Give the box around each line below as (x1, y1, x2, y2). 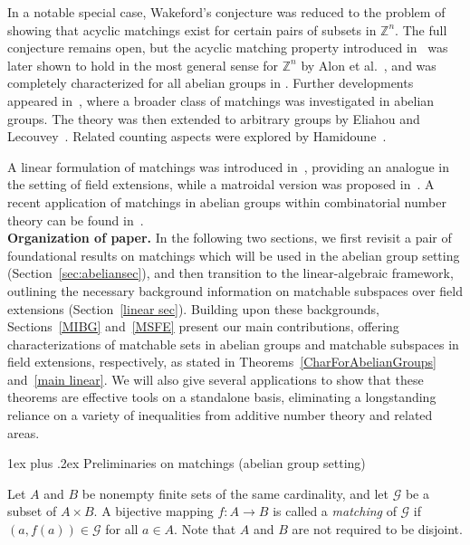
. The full (395, 20, 447, 39)
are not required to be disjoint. (292, 520, 463, 539)
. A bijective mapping (93, 502, 214, 521)
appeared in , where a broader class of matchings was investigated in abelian (7, 91, 435, 110)
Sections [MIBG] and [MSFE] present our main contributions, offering (7, 317, 399, 336)
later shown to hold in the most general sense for (7, 55, 279, 74)
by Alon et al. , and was (301, 55, 436, 74)
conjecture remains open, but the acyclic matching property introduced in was (7, 38, 448, 57)
